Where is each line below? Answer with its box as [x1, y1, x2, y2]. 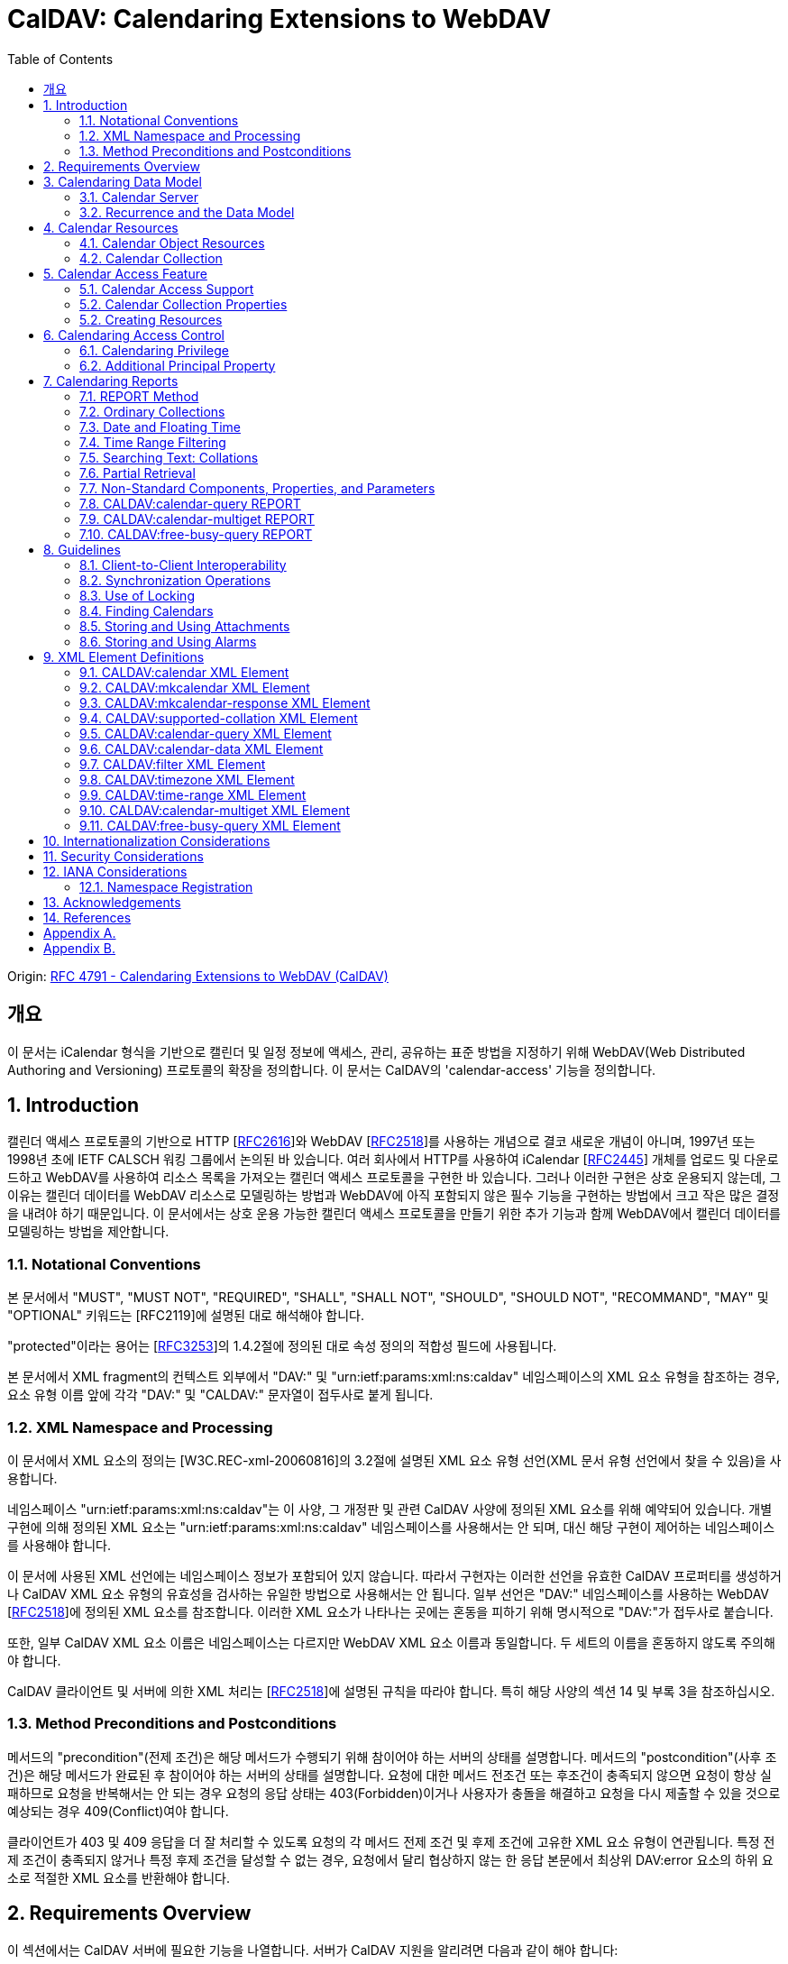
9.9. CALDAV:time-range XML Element [79, 786, 307, 803]
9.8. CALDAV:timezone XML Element [79, 771, 295, 787]
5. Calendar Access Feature [43, 265, 207, 281]
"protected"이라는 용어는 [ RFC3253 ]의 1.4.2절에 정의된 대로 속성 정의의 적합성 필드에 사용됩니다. [7, 1338, 557, 1354]
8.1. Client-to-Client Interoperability [79, 556, 287, 573]
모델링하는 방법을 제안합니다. [7, 1224, 170, 1240]
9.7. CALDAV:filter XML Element [79, 756, 266, 772]
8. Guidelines [43, 541, 121, 557]
